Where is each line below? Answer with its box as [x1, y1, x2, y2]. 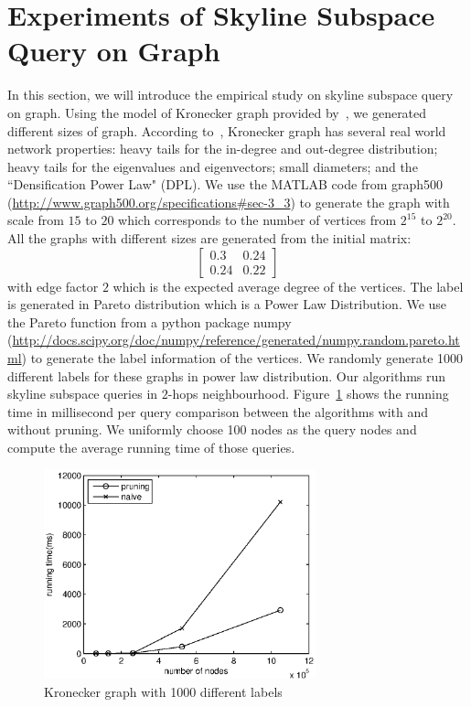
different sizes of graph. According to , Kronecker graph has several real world [7, 121, 446, 140]
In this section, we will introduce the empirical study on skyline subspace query [7, 85, 454, 104]
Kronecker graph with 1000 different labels [44, 681, 283, 701]
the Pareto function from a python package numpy [7, 312, 292, 331]
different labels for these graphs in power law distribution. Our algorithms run [7, 366, 446, 385]
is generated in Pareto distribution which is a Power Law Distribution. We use [7, 295, 447, 314]
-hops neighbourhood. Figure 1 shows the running [167, 384, 449, 403]
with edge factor [7, 276, 99, 295]
